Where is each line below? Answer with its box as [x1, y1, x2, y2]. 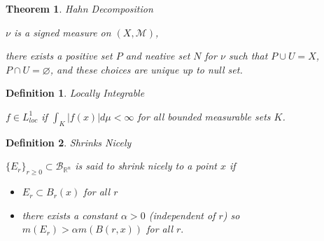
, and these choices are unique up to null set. [50, 62, 243, 76]
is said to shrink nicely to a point [75, 158, 217, 173]
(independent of [148, 207, 216, 222]
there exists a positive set [6, 48, 113, 63]
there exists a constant [22, 207, 118, 222]
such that [228, 48, 268, 63]
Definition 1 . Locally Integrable [6, 85, 145, 100]
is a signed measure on [13, 25, 111, 39]
